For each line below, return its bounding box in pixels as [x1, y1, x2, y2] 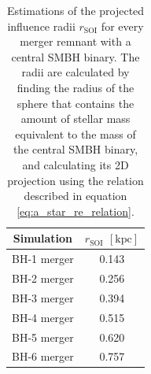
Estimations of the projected [6, 2, 145, 18]
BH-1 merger [12, 250, 74, 267]
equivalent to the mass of [15, 125, 136, 142]
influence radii [7, 17, 75, 34]
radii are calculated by [21, 64, 130, 80]
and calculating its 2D [22, 156, 129, 172]
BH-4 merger [12, 309, 74, 325]
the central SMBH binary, [13, 141, 138, 157]
